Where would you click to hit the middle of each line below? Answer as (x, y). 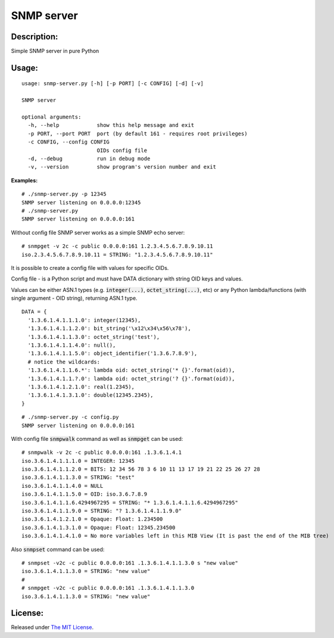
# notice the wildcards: (64, 362)
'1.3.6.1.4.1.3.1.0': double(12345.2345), (91, 395)
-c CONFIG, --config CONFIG (69, 142)
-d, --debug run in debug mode (89, 158)
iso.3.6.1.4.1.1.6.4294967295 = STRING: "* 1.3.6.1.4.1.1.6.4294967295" (130, 502)
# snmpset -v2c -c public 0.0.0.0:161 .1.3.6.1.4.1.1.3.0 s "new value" (130, 563)
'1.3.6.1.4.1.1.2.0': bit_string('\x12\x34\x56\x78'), (110, 329)
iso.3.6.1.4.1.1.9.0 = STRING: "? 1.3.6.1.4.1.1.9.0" (102, 511)
